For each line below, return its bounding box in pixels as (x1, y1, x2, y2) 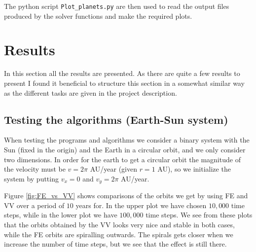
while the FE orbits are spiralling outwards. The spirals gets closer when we (4, 229, 233, 239)
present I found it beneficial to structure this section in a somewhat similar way (4, 77, 245, 88)
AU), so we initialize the (157, 164, 231, 174)
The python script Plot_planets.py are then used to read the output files (4, 1, 229, 11)
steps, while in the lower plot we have (4, 210, 117, 220)
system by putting (4, 173, 59, 183)
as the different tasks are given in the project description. (4, 87, 177, 98)
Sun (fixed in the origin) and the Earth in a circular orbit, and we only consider (4, 144, 246, 154)
